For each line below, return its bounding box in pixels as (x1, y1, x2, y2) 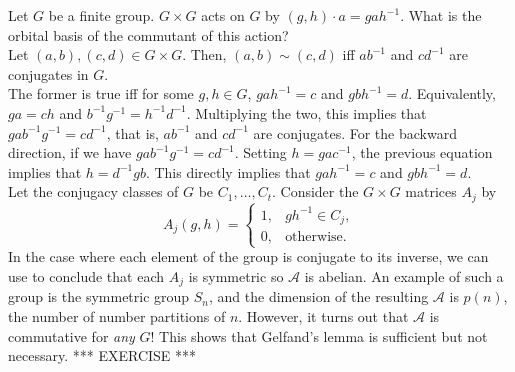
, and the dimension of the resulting (209, 286, 429, 307)
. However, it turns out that (238, 305, 409, 326)
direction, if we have (8, 142, 132, 163)
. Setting (234, 142, 287, 163)
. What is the (400, 5, 482, 25)
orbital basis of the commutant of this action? (8, 24, 289, 45)
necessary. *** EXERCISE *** (8, 345, 197, 366)
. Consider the (271, 181, 359, 202)
